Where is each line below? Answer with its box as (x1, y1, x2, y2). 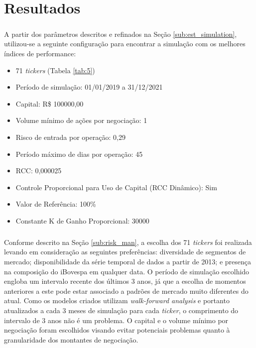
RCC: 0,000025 (15, 165, 62, 176)
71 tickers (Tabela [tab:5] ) (15, 65, 95, 75)
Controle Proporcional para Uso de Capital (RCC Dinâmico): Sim (15, 182, 217, 192)
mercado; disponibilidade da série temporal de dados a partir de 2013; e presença (4, 256, 251, 267)
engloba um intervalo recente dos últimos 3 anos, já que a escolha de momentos (4, 276, 246, 286)
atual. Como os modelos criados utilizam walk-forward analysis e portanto (4, 295, 230, 306)
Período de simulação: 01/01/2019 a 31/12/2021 (15, 82, 163, 92)
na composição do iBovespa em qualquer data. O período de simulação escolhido (4, 266, 250, 276)
